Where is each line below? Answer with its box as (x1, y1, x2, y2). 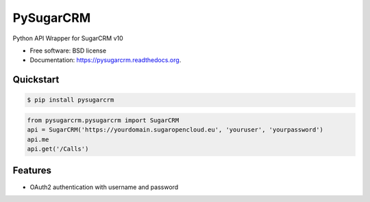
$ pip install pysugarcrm (27, 96, 114, 104)
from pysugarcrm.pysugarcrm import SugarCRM (27, 116, 180, 124)
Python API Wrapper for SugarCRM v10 (12, 34, 123, 42)
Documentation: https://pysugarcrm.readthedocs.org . (29, 56, 182, 64)
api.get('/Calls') (27, 145, 89, 153)
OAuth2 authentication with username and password (29, 183, 179, 191)
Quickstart (12, 74, 60, 85)
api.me (27, 135, 49, 143)
